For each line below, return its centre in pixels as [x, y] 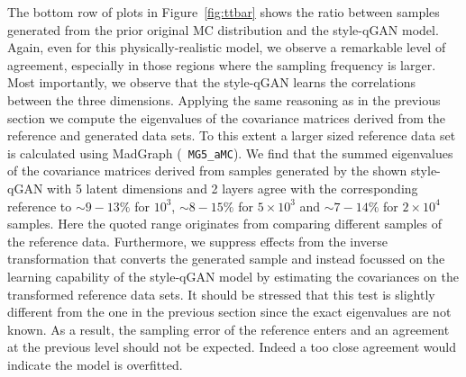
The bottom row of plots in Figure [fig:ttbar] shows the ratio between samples [224, 12]
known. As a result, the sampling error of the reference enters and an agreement [228, 329]
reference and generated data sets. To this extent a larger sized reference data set [232, 135]
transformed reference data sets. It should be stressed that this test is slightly [221, 294]
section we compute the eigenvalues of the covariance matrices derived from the [227, 117]
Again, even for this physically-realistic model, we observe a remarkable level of [227, 47]
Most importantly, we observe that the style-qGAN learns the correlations [211, 82]
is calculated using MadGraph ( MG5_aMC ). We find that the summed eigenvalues [230, 153]
